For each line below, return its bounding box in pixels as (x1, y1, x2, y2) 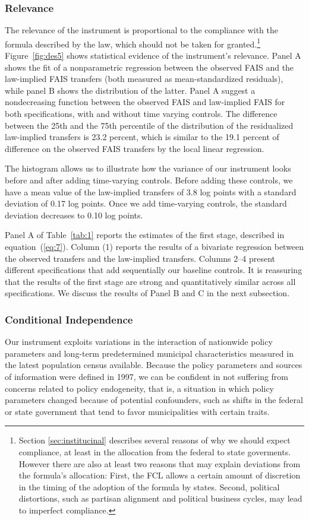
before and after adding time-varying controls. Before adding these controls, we (5, 174, 293, 186)
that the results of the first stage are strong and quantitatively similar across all (5, 275, 296, 287)
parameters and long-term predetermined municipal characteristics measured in (5, 347, 294, 359)
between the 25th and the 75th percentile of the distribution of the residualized (5, 119, 294, 131)
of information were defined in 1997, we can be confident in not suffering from (5, 370, 289, 382)
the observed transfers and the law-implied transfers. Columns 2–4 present (5, 252, 275, 264)
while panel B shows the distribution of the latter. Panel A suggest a (5, 84, 256, 96)
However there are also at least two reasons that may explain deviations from (18, 457, 301, 470)
